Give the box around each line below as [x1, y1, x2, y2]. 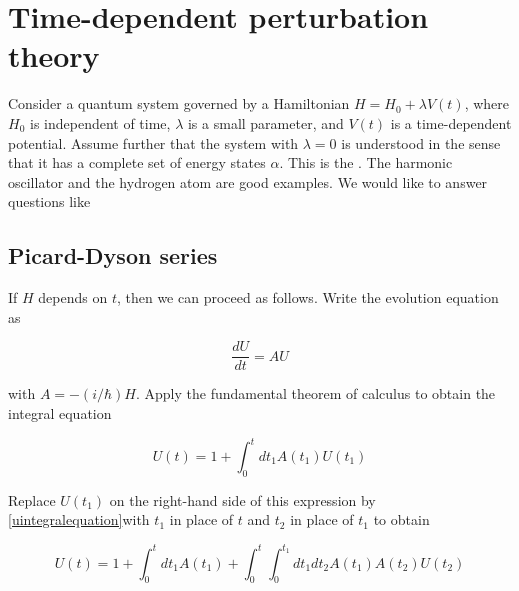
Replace [8, 489, 56, 510]
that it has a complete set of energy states [8, 152, 266, 173]
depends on [38, 287, 108, 308]
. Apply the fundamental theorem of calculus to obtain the [136, 383, 496, 404]
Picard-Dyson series [8, 240, 218, 271]
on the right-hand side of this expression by [109, 489, 376, 510]
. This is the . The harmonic [279, 152, 453, 173]
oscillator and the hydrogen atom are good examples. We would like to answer [8, 171, 488, 192]
